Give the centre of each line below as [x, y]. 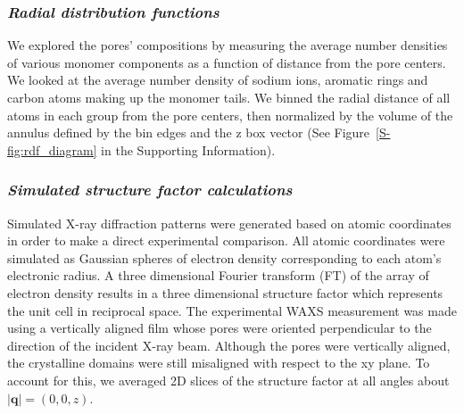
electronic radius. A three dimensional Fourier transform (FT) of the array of [218, 275]
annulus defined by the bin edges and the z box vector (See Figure [189, 132]
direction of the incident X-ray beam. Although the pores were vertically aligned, [229, 345]
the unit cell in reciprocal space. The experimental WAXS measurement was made [232, 310]
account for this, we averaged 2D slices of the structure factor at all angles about [228, 380]
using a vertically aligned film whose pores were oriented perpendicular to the [220, 328]
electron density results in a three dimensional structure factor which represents [225, 292]
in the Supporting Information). [188, 149]
